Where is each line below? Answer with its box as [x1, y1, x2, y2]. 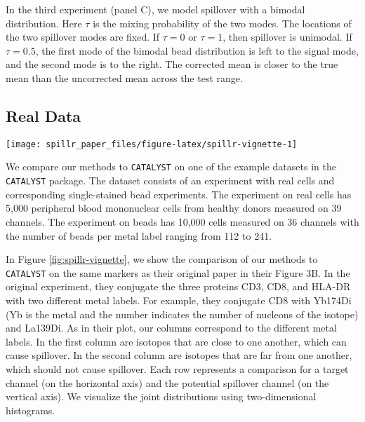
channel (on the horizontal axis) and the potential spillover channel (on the [6, 375, 329, 390]
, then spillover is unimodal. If [223, 29, 352, 44]
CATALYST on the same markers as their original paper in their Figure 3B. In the [6, 265, 350, 280]
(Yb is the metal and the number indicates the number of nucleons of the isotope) [6, 306, 359, 321]
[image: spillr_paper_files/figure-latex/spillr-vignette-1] [6, 139, 298, 149]
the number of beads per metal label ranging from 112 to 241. [6, 228, 272, 243]
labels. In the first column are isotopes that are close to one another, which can [6, 334, 347, 348]
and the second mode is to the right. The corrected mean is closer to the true [6, 57, 338, 72]
